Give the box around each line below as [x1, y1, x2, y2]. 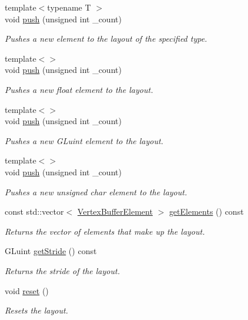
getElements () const [169, 205, 244, 218]
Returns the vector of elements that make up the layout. [5, 225, 205, 237]
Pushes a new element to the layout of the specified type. [5, 32, 207, 45]
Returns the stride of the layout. [5, 264, 120, 276]
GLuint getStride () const [5, 245, 97, 257]
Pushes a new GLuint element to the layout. [5, 134, 163, 146]
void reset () [5, 284, 49, 296]
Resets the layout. [5, 304, 68, 316]
